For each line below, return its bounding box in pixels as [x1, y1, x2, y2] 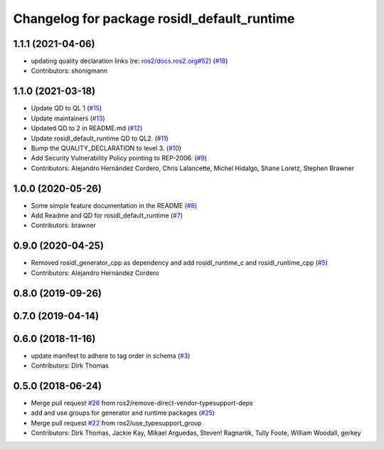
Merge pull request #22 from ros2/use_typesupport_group [31, 418, 202, 427]
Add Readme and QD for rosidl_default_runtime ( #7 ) [31, 211, 183, 220]
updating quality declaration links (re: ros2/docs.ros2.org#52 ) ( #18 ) [31, 57, 228, 66]
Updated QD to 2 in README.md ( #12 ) [31, 124, 143, 133]
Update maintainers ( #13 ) [31, 114, 106, 123]
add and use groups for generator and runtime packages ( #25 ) [31, 408, 215, 417]
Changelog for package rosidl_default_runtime [13, 11, 295, 26]
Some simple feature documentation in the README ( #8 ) [31, 201, 198, 210]
